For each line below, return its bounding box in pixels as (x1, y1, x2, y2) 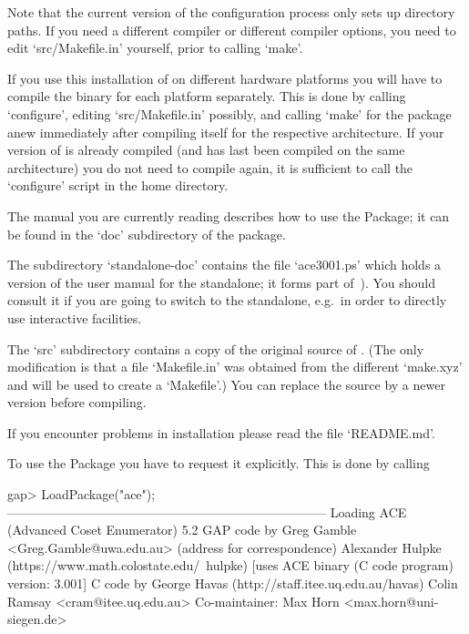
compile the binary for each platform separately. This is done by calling (7, 87, 406, 106)
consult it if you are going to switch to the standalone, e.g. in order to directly (7, 291, 447, 310)
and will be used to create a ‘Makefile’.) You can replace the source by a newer (7, 374, 445, 394)
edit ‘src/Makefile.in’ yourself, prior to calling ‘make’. (7, 38, 303, 57)
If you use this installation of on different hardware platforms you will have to (7, 68, 443, 87)
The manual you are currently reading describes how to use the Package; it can (7, 206, 450, 225)
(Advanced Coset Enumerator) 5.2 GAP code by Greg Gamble (7, 520, 357, 539)
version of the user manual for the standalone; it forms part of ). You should (7, 272, 436, 291)
